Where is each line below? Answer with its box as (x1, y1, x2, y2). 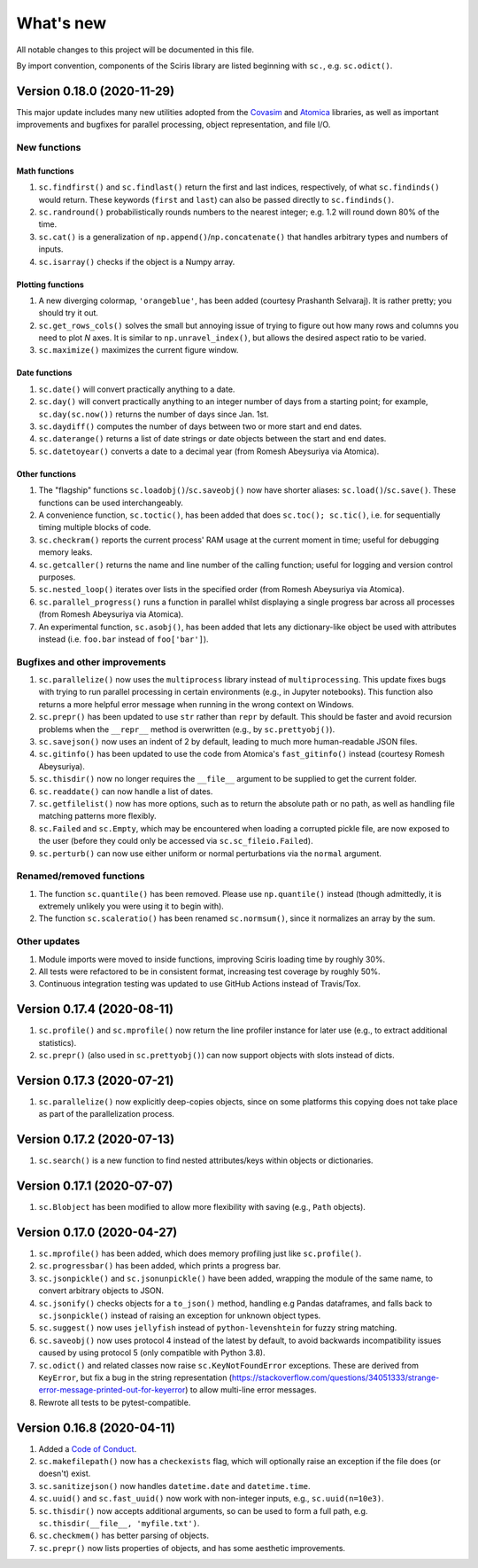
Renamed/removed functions (16, 870, 145, 882)
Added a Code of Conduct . (38, 1443, 137, 1454)
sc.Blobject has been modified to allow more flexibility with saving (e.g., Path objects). (38, 1202, 366, 1213)
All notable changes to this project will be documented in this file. (16, 44, 255, 55)
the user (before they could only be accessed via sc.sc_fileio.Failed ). (38, 836, 313, 846)
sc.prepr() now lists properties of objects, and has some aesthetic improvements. (38, 1542, 345, 1553)
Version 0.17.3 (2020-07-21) (16, 1073, 174, 1088)
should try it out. (38, 308, 99, 318)
